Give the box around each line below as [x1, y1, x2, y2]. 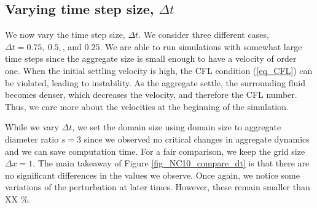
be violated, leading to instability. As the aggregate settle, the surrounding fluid [5, 76, 305, 89]
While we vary [5, 121, 59, 133]
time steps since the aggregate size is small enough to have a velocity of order [5, 52, 297, 65]
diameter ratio [5, 132, 59, 145]
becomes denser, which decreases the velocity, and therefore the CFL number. [5, 88, 297, 101]
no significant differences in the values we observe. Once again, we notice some [5, 168, 300, 181]
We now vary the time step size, [5, 28, 125, 41]
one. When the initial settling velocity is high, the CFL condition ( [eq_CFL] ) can [5, 64, 313, 76]
